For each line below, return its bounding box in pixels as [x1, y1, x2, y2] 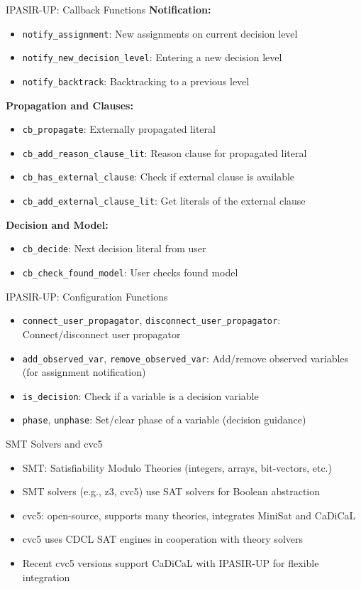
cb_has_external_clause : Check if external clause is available [22, 169, 295, 184]
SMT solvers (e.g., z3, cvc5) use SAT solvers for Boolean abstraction [22, 484, 321, 499]
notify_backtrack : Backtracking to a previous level [22, 73, 250, 88]
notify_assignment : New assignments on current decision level [22, 26, 298, 40]
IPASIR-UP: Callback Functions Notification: [6, 2, 211, 16]
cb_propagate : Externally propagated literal [22, 121, 216, 136]
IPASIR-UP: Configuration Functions [6, 288, 168, 303]
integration [22, 569, 70, 584]
